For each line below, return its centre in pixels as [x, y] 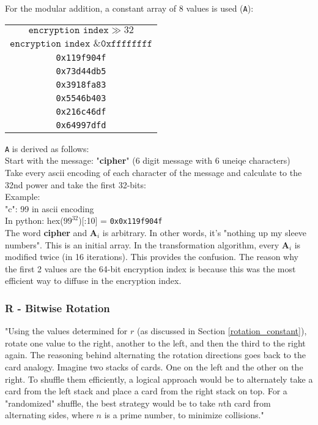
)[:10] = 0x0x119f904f [120, 220]
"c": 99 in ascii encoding [50, 208]
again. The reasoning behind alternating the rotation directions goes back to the [155, 355]
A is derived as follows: [47, 148]
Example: [23, 197]
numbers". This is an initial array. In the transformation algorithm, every [142, 244]
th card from [247, 403]
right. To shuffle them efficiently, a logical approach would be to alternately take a [159, 379]
